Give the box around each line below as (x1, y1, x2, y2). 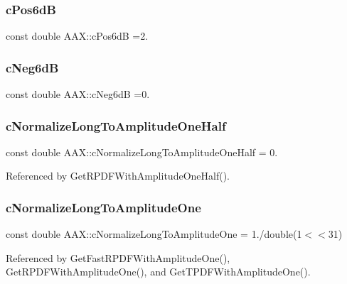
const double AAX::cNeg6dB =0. (6, 87, 150, 102)
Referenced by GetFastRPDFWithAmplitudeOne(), (6, 250, 230, 265)
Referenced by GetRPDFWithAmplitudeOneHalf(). (6, 168, 230, 183)
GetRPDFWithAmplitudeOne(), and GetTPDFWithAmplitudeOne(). (6, 264, 311, 279)
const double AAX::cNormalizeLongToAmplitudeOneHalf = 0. (6, 144, 278, 159)
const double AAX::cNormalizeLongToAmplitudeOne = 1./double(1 (6, 226, 302, 241)
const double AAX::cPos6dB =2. (6, 28, 149, 43)
